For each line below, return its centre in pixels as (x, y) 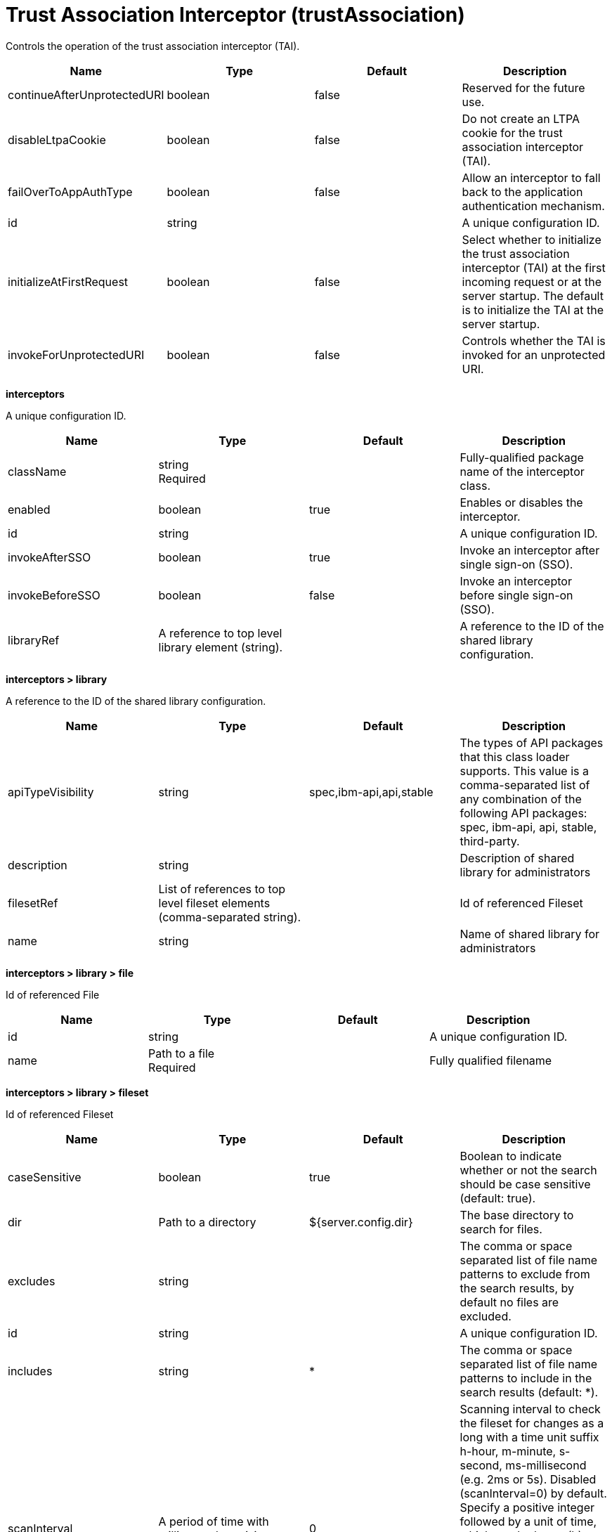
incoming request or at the (532, 281)
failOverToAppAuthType (70, 191)
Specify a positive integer (527, 1507)
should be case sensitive (525, 1184)
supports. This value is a (524, 771)
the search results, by (517, 1288)
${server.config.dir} (361, 1222)
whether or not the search (528, 1170)
